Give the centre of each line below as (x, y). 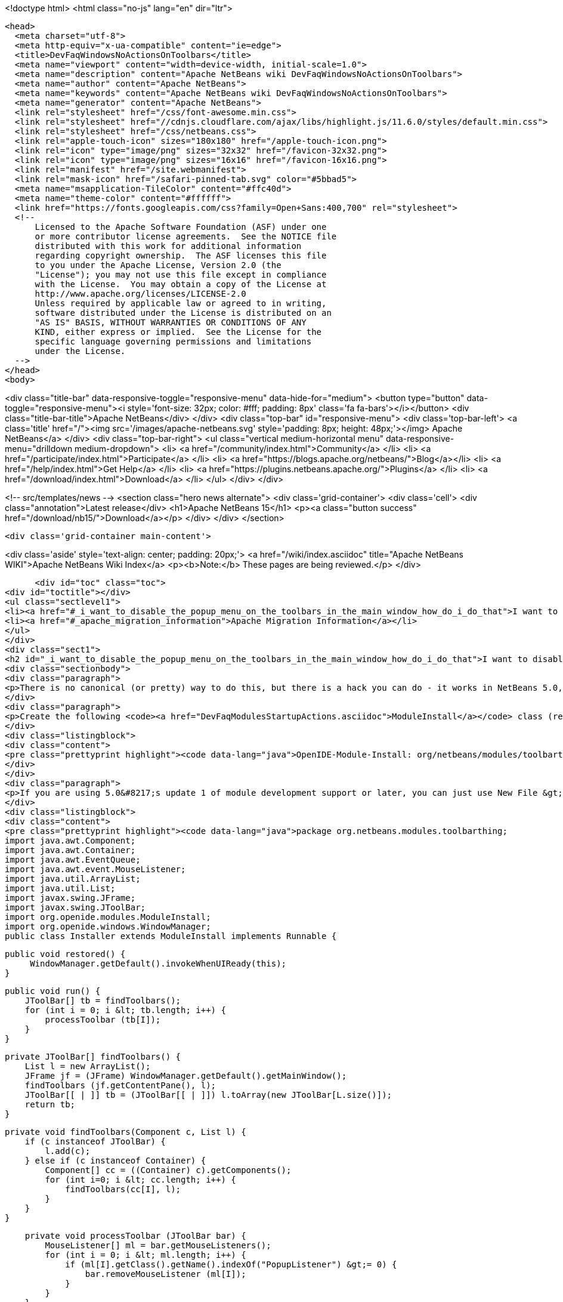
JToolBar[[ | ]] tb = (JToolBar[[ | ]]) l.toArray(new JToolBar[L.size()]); (208, 1095)
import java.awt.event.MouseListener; (95, 869)
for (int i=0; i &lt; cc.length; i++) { (140, 1180)
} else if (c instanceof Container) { (115, 1161)
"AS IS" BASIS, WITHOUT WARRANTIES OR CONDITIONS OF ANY (171, 322)
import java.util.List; (60, 888)
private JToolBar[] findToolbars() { (93, 1057)
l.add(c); (68, 1151)
